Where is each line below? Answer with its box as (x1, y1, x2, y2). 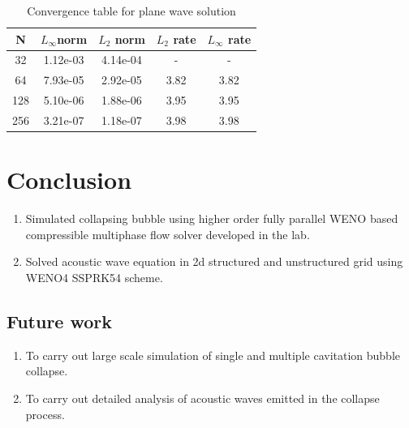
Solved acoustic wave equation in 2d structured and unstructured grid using (25, 253, 403, 270)
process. (25, 405, 65, 422)
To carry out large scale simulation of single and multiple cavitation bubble (25, 346, 400, 363)
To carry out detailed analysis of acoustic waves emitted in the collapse (25, 389, 380, 406)
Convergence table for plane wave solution (27, 2, 236, 19)
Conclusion (6, 163, 132, 196)
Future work (6, 308, 113, 333)
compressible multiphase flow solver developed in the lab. (25, 225, 310, 242)
